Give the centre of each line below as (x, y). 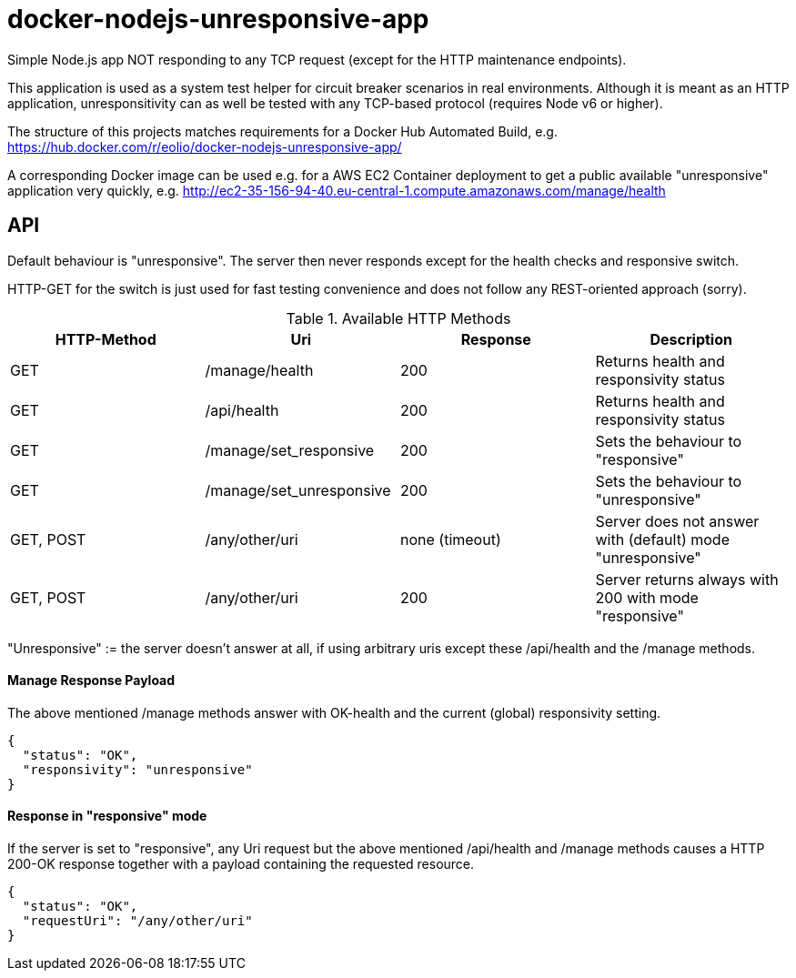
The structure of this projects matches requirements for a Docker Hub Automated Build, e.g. (282, 131)
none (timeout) (451, 539)
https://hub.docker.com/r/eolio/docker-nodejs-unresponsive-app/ (205, 146)
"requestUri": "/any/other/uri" (137, 921)
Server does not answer (677, 521)
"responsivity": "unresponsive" (137, 769)
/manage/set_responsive (290, 450)
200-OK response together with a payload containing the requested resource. (241, 864)
